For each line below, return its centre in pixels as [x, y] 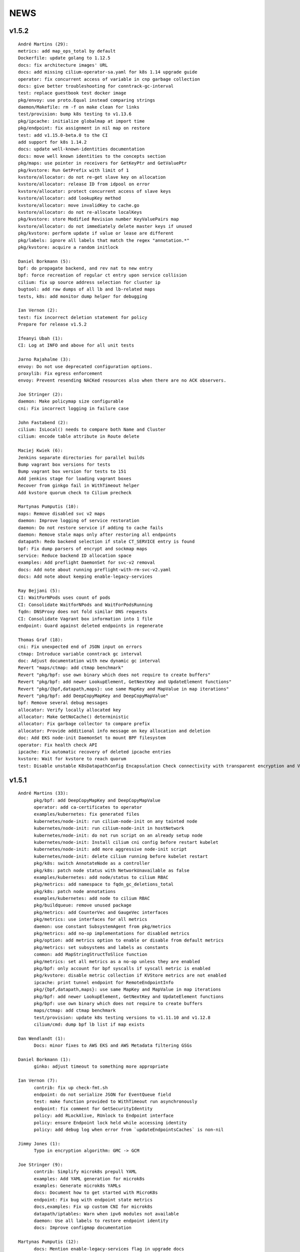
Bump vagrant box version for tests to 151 [72, 472]
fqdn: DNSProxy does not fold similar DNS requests [83, 612]
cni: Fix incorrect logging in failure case [74, 408]
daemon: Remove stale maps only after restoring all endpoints [97, 534]
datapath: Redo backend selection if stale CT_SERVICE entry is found [106, 542]
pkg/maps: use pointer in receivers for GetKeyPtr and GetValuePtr [102, 163]
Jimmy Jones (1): [39, 1144]
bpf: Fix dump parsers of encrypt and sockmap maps [83, 549]
